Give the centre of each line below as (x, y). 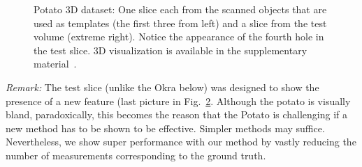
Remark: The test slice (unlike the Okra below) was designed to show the (162, 87)
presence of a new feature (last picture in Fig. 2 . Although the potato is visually (178, 101)
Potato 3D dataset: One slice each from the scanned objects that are (180, 9)
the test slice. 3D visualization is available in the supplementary (171, 50)
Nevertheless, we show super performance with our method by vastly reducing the (181, 142)
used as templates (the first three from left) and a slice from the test (180, 23)
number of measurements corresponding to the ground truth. (136, 155)
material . (55, 64)
